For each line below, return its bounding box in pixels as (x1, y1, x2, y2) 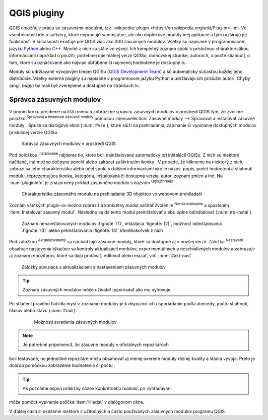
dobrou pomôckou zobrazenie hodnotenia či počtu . (9, 362, 115, 368)
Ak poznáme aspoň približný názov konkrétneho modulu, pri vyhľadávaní (22, 385, 172, 391)
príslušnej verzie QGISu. (9, 129, 59, 135)
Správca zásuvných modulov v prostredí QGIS (21, 140, 116, 146)
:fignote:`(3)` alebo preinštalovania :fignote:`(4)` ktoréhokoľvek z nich (21, 227, 163, 233)
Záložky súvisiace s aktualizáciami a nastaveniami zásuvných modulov (21, 264, 166, 270)
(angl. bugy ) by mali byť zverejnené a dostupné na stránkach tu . (9, 82, 140, 88)
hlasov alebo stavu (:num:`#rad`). (9, 308, 77, 314)
